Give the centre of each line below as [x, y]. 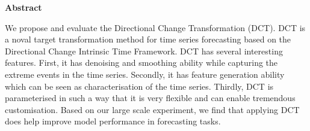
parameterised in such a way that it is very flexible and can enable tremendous [150, 98]
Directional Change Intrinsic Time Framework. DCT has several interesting [144, 51]
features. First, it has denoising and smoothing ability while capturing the [141, 63]
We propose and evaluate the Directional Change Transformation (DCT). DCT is [155, 27]
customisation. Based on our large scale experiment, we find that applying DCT [152, 109]
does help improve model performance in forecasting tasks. [113, 121]
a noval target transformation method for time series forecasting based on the [148, 39]
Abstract [23, 7]
